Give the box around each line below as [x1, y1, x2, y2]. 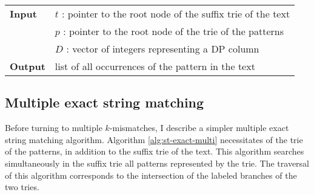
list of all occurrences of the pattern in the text [55, 59, 255, 73]
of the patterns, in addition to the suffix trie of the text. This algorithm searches [5, 145, 304, 158]
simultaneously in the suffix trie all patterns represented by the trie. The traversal [5, 156, 309, 169]
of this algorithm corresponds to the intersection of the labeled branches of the [5, 168, 297, 181]
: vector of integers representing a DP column [66, 42, 259, 56]
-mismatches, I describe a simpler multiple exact [109, 121, 289, 134]
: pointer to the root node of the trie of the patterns [63, 24, 284, 38]
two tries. [5, 181, 39, 193]
